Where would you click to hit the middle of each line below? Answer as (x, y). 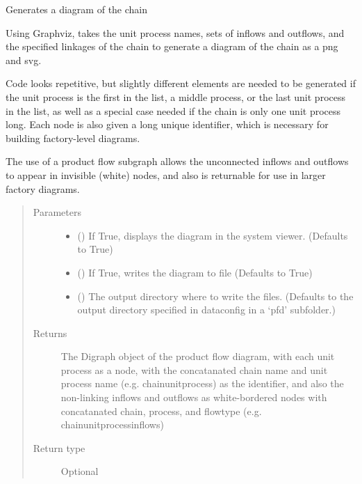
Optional (80, 471)
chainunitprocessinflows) (112, 424)
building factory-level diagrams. (73, 138)
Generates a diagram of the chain (77, 9)
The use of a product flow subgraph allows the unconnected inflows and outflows (177, 161)
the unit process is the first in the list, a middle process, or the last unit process (175, 96)
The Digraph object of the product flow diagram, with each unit (198, 356)
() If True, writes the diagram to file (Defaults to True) (195, 272)
